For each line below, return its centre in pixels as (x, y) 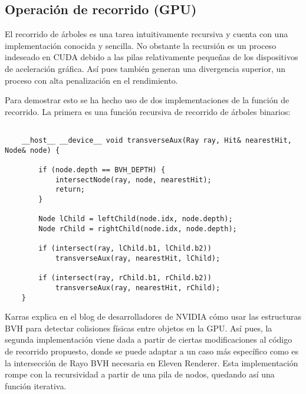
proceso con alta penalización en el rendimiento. (91, 80)
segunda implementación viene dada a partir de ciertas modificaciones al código (149, 339)
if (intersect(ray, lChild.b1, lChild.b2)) (125, 249)
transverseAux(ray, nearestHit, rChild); (138, 288)
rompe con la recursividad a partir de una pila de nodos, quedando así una (140, 374)
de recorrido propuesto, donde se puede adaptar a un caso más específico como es (152, 351)
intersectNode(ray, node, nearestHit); (133, 180)
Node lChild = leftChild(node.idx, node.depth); (136, 219)
